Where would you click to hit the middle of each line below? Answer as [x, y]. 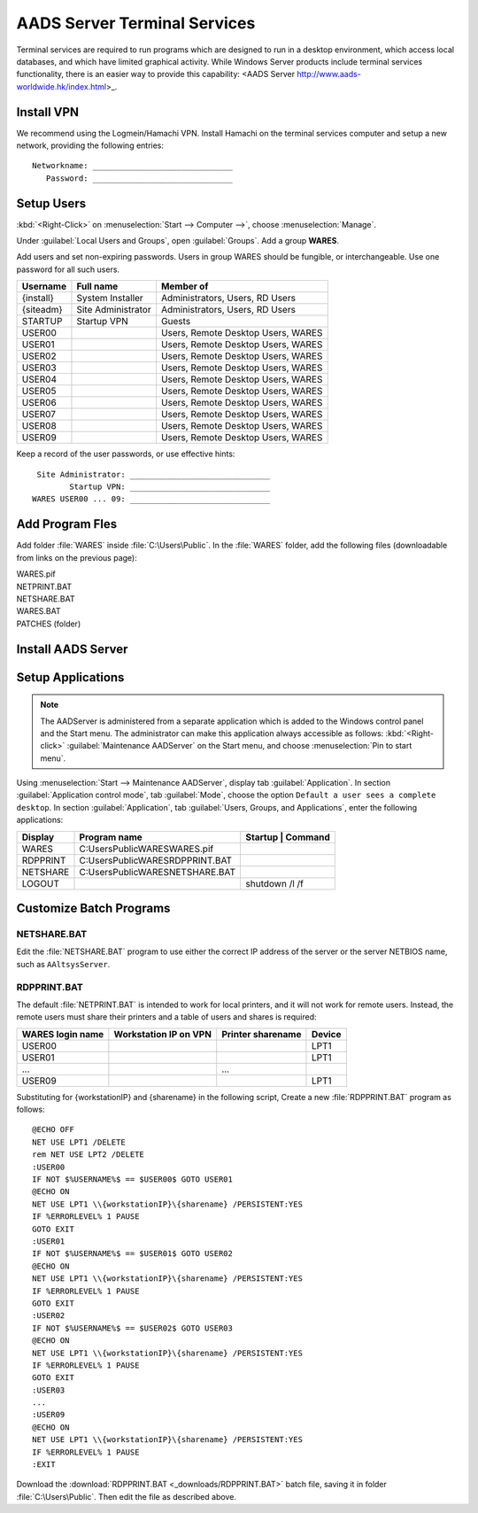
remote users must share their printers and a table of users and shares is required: [167, 1017]
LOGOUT [40, 883]
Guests [176, 322]
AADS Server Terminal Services [136, 23]
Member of [185, 286]
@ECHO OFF [53, 1130]
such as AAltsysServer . [63, 964]
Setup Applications [70, 677]
